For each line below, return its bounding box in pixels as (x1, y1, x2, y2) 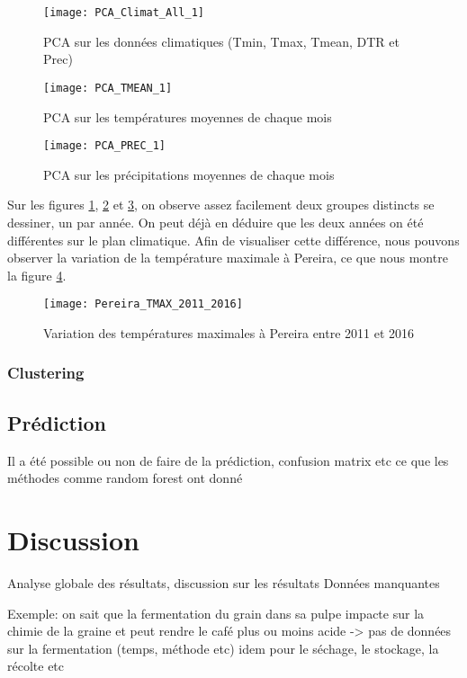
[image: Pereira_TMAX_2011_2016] (43, 298, 243, 311)
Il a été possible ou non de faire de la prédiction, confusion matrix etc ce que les (7, 451, 449, 469)
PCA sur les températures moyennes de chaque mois (43, 107, 332, 126)
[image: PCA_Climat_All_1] (43, 6, 204, 19)
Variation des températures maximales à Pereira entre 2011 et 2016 (43, 323, 415, 342)
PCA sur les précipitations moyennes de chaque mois (43, 165, 335, 183)
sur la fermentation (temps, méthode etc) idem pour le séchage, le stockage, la (7, 638, 439, 657)
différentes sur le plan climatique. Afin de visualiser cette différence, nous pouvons (7, 230, 460, 249)
